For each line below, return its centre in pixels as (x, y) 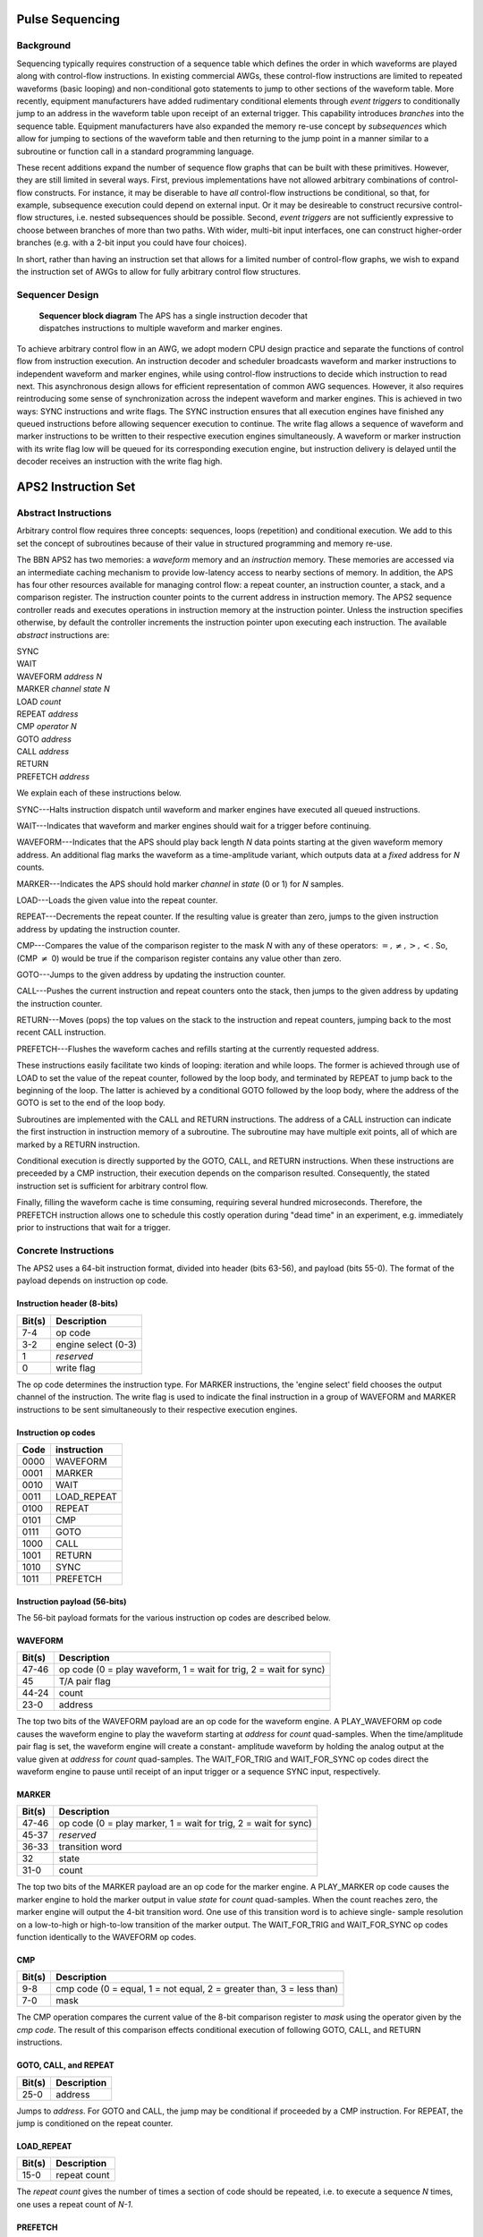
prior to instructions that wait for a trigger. (93, 1227)
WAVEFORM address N (59, 676)
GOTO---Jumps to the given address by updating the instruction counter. (151, 974)
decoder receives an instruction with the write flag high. (119, 462)
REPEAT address (47, 714)
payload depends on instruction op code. (93, 1280)
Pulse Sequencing (68, 19)
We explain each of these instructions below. (99, 793)
